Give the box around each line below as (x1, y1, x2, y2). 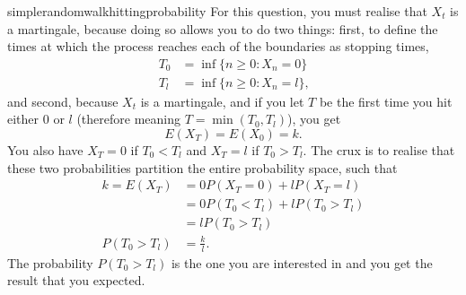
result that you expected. (7, 271, 145, 290)
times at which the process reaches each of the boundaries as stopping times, (7, 37, 429, 56)
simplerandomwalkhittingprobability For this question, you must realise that (7, 2, 427, 20)
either (7, 109, 40, 128)
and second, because (7, 91, 119, 110)
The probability (7, 253, 93, 272)
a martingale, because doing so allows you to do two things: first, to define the (7, 19, 438, 38)
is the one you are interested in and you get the (171, 253, 433, 272)
